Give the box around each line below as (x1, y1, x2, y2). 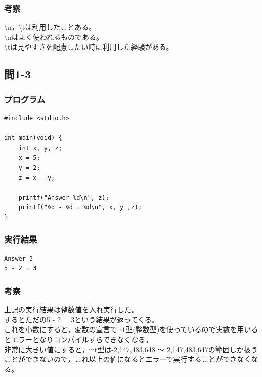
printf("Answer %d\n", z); (18, 194, 109, 201)
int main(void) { (4, 134, 62, 142)
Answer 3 (4, 255, 33, 262)
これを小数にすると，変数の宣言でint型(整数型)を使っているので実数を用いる (4, 324, 258, 335)
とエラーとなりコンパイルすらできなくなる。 (4, 334, 153, 344)
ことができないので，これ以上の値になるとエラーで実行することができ (4, 354, 237, 364)
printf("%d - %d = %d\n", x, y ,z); (18, 204, 142, 211)
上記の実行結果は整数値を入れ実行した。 (4, 304, 139, 315)
